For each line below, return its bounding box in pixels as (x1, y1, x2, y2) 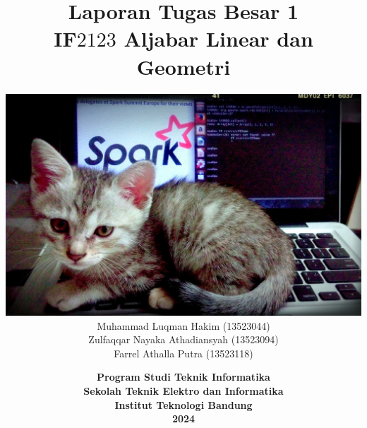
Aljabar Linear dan (124, 24, 313, 53)
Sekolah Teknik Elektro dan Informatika (83, 383, 284, 398)
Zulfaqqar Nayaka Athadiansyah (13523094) (88, 332, 279, 347)
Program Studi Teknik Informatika (97, 369, 270, 384)
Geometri (136, 52, 231, 81)
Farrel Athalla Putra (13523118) (114, 345, 253, 360)
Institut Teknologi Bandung (114, 397, 253, 412)
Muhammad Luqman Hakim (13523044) (97, 318, 270, 333)
